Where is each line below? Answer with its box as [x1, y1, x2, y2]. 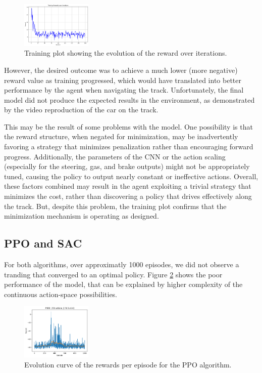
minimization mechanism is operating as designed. [4, 211, 159, 221]
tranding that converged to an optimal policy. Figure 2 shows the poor [4, 269, 223, 279]
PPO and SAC [4, 235, 82, 251]
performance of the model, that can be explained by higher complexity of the [4, 279, 243, 289]
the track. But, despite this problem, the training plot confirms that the [4, 200, 227, 211]
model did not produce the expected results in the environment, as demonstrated [4, 94, 255, 105]
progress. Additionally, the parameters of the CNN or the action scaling [4, 151, 226, 161]
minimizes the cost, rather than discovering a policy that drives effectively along [4, 191, 252, 201]
